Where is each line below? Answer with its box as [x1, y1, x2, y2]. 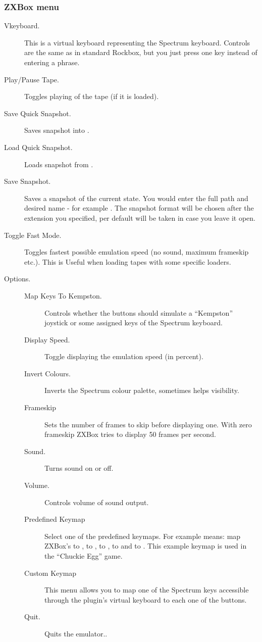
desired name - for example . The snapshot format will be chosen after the [24, 203, 254, 213]
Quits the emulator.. [44, 628, 108, 638]
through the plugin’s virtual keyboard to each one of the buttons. [44, 594, 247, 605]
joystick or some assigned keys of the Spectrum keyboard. [44, 317, 223, 328]
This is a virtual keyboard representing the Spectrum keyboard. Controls [24, 37, 250, 47]
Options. [4, 273, 31, 284]
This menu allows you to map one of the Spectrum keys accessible [44, 584, 249, 595]
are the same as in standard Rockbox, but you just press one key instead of [24, 47, 257, 58]
